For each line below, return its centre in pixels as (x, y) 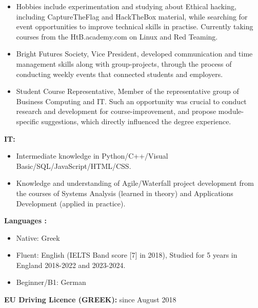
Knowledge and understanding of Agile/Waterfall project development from (135, 183)
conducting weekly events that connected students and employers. (120, 74)
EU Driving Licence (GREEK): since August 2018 (90, 300)
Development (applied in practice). (71, 203)
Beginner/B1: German (51, 282)
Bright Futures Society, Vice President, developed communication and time (134, 54)
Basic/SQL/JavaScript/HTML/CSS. (74, 166)
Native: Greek (38, 237)
